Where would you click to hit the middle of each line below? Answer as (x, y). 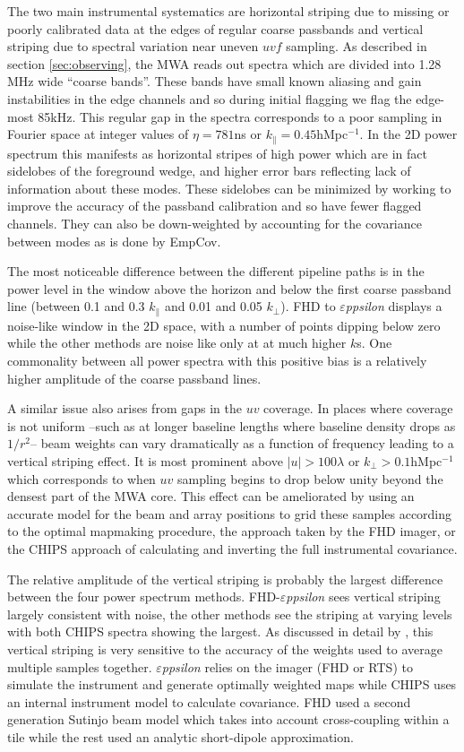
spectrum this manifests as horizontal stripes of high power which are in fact (217, 153)
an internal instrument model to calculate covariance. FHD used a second (209, 701)
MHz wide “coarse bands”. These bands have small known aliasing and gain (215, 81)
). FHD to (308, 306)
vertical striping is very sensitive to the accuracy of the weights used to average (225, 648)
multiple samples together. (80, 666)
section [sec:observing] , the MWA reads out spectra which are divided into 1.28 (224, 63)
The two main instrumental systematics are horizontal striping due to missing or (228, 11)
